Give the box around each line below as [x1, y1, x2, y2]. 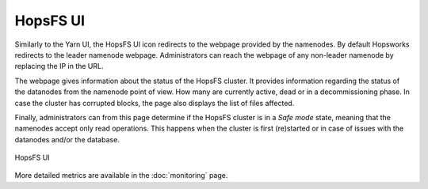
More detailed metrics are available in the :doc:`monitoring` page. [14, 171, 228, 180]
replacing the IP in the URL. [14, 62, 104, 71]
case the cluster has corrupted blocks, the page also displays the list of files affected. [14, 98, 295, 108]
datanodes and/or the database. [14, 134, 120, 144]
